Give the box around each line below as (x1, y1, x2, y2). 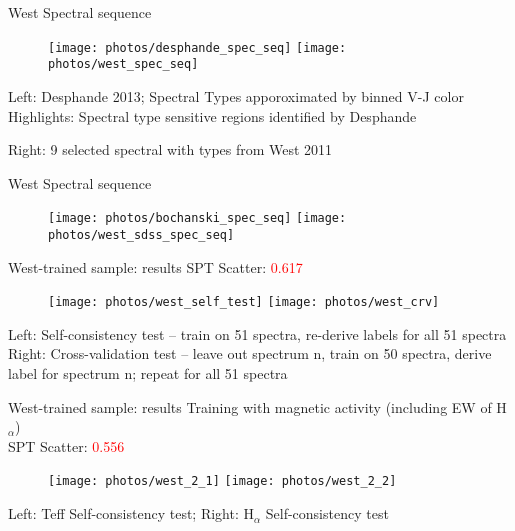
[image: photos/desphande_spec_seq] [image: (48, 40, 347, 55)
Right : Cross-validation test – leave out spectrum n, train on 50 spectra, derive (8, 343, 492, 364)
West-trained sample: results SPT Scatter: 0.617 (8, 256, 303, 277)
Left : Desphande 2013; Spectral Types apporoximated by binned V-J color (8, 85, 464, 106)
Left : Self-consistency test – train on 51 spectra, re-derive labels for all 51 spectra (8, 323, 507, 344)
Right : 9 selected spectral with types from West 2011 (8, 139, 333, 160)
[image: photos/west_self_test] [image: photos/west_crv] (48, 295, 440, 310)
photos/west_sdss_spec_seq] (48, 227, 235, 242)
